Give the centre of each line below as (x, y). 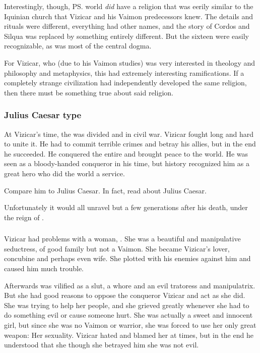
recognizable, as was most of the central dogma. (78, 46)
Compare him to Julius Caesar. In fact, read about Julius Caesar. (105, 190)
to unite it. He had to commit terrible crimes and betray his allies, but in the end (130, 144)
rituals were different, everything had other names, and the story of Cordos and (127, 26)
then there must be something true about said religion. (89, 92)
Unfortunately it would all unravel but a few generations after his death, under (126, 207)
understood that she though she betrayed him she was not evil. (102, 345)
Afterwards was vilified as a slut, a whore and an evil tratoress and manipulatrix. (130, 285)
